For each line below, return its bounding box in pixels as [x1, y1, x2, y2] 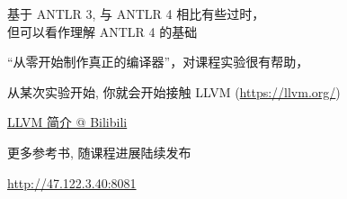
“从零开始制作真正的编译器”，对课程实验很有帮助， [7, 52, 309, 71]
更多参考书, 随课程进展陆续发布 [7, 142, 191, 161]
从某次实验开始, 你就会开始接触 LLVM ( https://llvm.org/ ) [7, 82, 341, 101]
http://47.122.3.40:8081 [7, 173, 137, 192]
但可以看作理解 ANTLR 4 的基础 [7, 22, 198, 41]
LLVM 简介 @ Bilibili [7, 113, 128, 131]
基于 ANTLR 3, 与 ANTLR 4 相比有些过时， [7, 5, 265, 23]
